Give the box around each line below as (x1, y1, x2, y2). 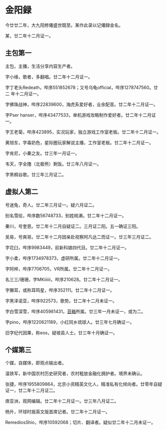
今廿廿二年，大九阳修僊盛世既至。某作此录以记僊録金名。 (5, 22, 123, 28)
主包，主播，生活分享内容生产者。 (5, 63, 75, 69)
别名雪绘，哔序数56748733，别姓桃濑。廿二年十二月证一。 (5, 212, 127, 219)
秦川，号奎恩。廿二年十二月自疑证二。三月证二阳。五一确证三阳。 (5, 223, 141, 229)
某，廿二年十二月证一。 (5, 33, 53, 39)
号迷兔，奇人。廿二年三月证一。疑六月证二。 (5, 201, 97, 208)
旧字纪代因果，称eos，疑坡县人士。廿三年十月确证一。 (5, 329, 118, 336)
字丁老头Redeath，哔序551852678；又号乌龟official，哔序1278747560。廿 (5, 84, 159, 90)
